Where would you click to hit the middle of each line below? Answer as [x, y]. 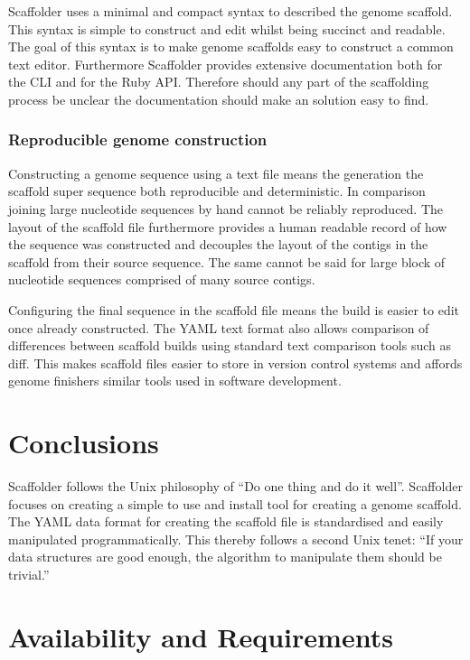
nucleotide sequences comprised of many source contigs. [162, 279]
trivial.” [29, 574]
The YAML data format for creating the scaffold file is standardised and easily [226, 521]
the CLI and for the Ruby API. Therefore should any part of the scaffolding [219, 82]
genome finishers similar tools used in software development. [175, 381]
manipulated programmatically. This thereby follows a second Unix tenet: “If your [236, 539]
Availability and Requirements [201, 636]
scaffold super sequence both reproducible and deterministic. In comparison [217, 191]
